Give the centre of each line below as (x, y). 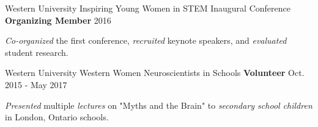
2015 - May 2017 (36, 84)
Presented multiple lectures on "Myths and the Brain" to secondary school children (159, 105)
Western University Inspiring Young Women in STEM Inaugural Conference (148, 8)
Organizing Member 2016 (58, 20)
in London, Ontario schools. (57, 117)
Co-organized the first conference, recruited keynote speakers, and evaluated (146, 40)
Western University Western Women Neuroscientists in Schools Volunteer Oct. (155, 73)
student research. (37, 52)
